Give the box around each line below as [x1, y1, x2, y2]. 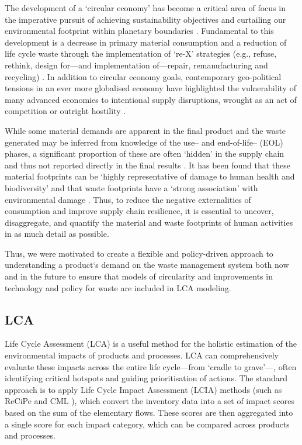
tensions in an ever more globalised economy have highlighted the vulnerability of [5, 82, 296, 94]
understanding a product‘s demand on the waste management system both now [5, 258, 289, 271]
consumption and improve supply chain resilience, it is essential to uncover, [5, 205, 274, 217]
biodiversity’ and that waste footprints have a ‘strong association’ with [5, 181, 258, 194]
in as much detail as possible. [5, 227, 109, 240]
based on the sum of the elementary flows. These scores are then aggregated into [5, 406, 293, 419]
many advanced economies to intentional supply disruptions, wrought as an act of [5, 93, 297, 105]
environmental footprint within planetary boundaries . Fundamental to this [5, 25, 274, 37]
